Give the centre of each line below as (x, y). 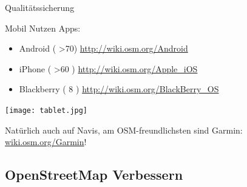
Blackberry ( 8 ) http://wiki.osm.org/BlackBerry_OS (119, 89)
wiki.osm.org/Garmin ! (46, 142)
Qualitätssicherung (40, 7)
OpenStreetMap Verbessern (94, 175)
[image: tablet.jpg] (46, 110)
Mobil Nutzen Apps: (43, 28)
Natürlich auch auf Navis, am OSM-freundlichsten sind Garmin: (124, 130)
